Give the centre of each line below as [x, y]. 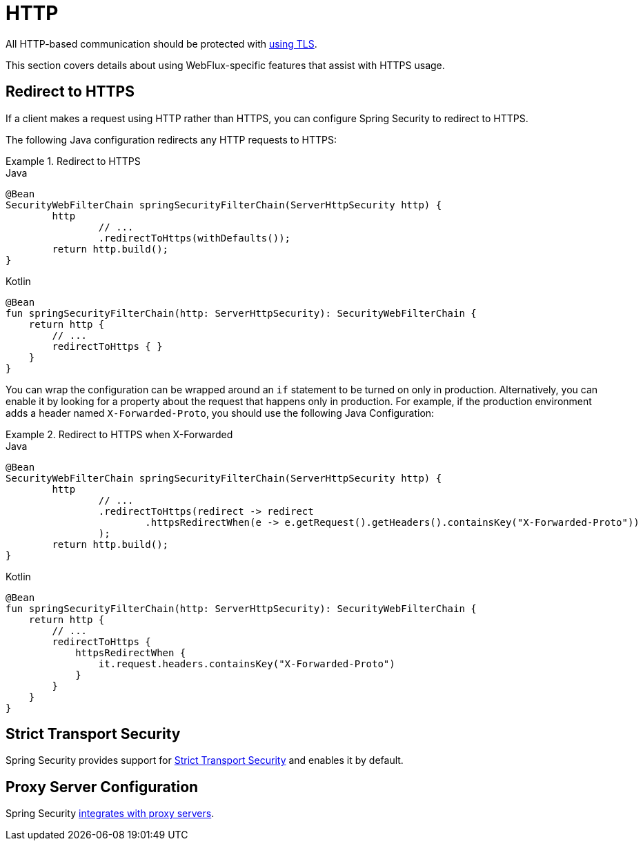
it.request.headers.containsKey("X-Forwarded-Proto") [247, 663]
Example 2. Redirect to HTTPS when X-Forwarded [119, 434]
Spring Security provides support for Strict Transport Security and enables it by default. [205, 760]
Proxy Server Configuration [102, 787]
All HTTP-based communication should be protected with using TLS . [161, 43]
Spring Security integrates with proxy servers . [110, 814]
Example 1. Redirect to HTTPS [73, 161]
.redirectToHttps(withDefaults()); [195, 238]
